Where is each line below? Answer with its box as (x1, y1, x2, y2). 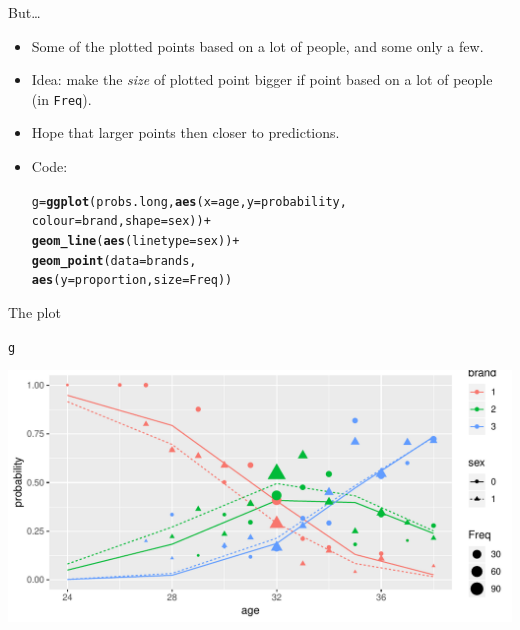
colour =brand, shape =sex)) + (31, 214, 211, 229)
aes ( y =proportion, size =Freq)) (31, 273, 233, 288)
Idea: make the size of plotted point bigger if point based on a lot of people (31, 69, 493, 90)
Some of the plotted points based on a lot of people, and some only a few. (31, 35, 484, 56)
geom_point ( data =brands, (31, 253, 197, 268)
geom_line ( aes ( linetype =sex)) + (31, 233, 240, 248)
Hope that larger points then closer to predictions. (31, 122, 340, 143)
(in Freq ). (31, 88, 92, 109)
